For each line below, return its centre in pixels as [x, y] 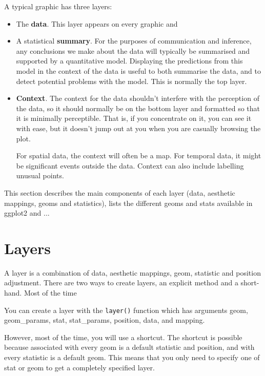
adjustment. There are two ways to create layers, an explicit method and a [121, 283]
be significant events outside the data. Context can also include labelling [130, 165]
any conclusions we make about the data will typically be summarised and [133, 50]
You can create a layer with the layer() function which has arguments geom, [126, 310]
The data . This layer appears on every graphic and [97, 23]
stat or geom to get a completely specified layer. [79, 367]
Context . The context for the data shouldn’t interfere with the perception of [138, 98]
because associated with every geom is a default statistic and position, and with [129, 347]
